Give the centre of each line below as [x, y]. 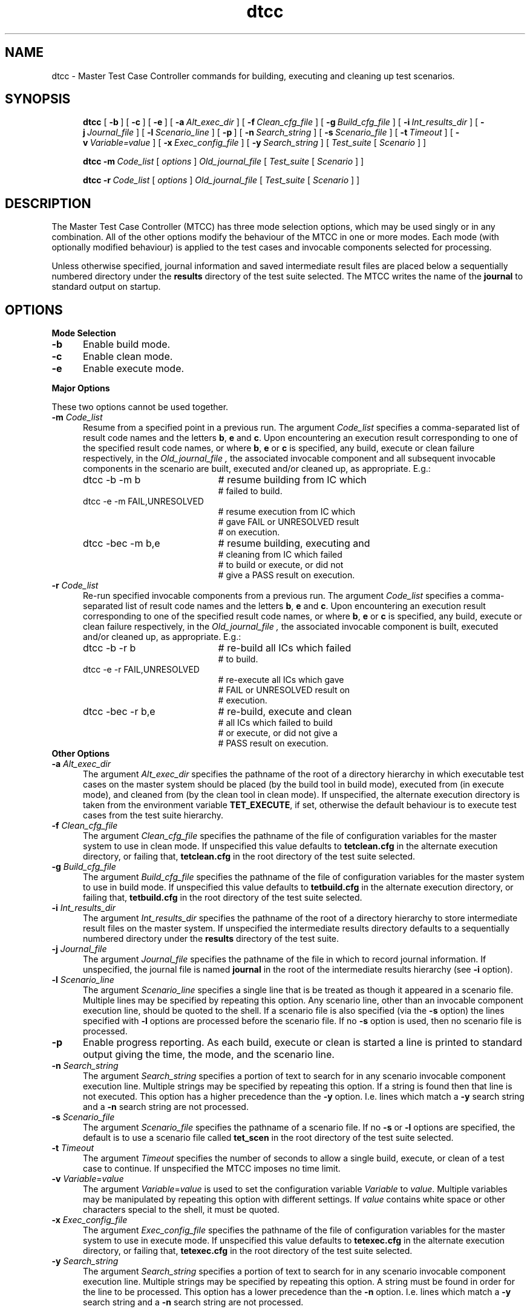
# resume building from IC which [292, 480]
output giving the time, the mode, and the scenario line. [208, 1055]
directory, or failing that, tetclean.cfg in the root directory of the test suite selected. [249, 857]
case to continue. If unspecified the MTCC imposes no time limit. [212, 1169]
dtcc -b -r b [110, 648]
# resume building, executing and [294, 543]
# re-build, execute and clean [285, 712]
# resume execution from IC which [286, 512]
